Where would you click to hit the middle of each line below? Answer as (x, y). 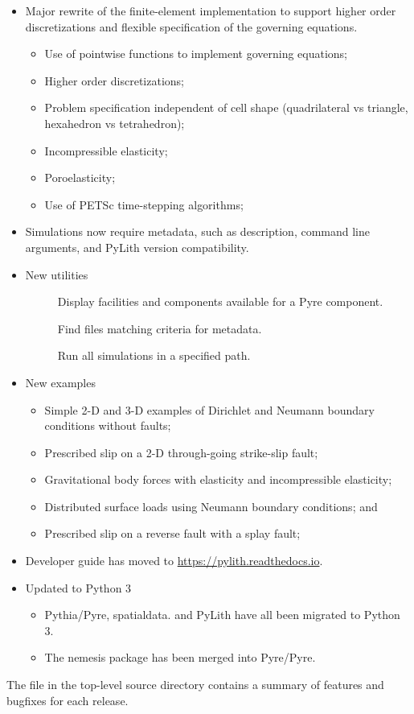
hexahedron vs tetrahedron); (115, 123)
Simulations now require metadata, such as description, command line (197, 231)
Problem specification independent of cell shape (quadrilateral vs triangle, (226, 107)
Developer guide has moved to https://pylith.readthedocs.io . (174, 561)
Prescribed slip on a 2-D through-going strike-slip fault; (181, 452)
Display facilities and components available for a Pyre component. (220, 301)
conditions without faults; (108, 425)
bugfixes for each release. (68, 700)
